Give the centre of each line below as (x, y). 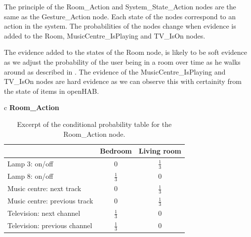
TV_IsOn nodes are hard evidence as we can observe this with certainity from (123, 81)
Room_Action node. (94, 134)
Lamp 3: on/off (30, 164)
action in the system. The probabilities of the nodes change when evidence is (120, 26)
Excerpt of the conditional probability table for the (94, 124)
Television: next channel (44, 213)
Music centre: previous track (50, 201)
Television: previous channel (50, 225)
